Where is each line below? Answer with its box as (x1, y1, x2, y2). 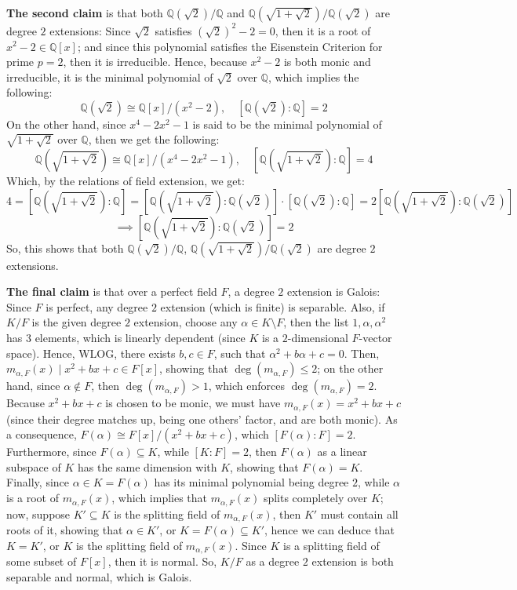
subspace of (6, 458, 61, 475)
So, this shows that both (6, 239, 124, 256)
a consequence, (6, 426, 77, 442)
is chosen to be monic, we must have (105, 395, 281, 411)
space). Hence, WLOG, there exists (6, 344, 176, 361)
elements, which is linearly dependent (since (35, 330, 246, 346)
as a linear (317, 443, 367, 460)
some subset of (6, 553, 77, 569)
